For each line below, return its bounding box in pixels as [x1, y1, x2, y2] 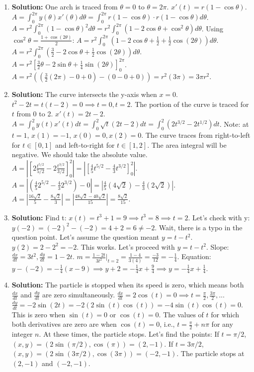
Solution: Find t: [11, 212, 67, 222]
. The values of [159, 309, 204, 319]
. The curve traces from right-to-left [141, 130, 251, 140]
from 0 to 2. [16, 108, 53, 119]
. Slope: [206, 241, 229, 252]
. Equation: [177, 251, 211, 262]
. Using [201, 23, 223, 33]
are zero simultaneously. [42, 289, 115, 300]
